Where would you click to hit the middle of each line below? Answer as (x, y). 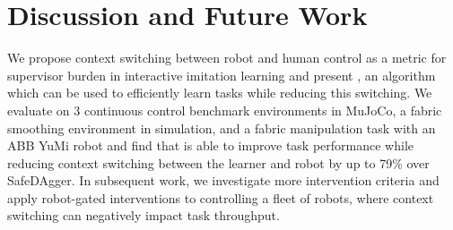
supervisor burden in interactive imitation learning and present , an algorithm (222, 75)
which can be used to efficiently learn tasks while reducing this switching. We (220, 93)
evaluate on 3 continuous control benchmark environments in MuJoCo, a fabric (225, 110)
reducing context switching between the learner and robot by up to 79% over (218, 162)
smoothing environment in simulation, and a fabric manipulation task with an (222, 128)
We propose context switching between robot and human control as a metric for (227, 58)
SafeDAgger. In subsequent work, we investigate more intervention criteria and (223, 180)
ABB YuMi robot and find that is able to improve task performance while (210, 145)
